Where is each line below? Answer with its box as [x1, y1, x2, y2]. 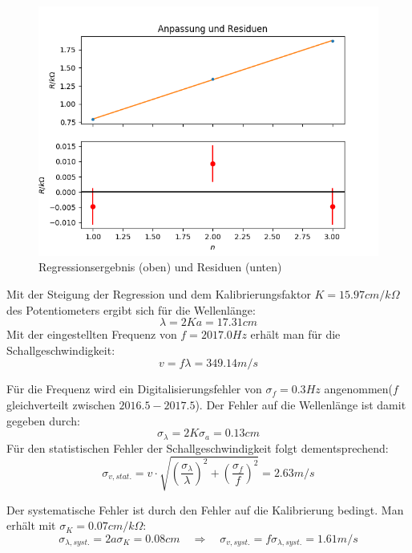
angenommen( [324, 380, 393, 397]
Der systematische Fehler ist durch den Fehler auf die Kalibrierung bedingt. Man [6, 501, 404, 518]
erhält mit [6, 517, 56, 534]
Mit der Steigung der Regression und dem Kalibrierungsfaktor [6, 286, 311, 303]
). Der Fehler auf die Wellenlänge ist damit [195, 396, 406, 413]
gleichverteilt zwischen [6, 396, 115, 413]
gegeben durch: [6, 412, 80, 429]
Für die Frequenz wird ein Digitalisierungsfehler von [6, 380, 262, 397]
